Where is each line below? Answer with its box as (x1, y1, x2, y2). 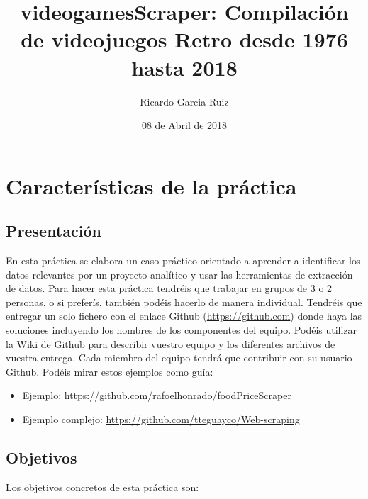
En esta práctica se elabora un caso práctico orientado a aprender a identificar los (6, 253, 361, 268)
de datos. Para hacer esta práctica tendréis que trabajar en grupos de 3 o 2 (6, 281, 333, 296)
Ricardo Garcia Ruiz (140, 94, 229, 108)
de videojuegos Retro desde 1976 (21, 25, 348, 54)
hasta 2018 (131, 52, 238, 82)
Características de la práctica (6, 171, 297, 200)
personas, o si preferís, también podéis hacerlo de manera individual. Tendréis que (6, 294, 362, 309)
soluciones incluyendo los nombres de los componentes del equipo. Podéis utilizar (6, 323, 357, 337)
